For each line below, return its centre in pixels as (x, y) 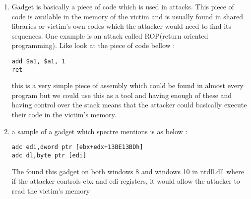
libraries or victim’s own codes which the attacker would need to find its (122, 26)
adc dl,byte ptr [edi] (49, 155)
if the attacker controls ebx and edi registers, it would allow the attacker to (126, 181)
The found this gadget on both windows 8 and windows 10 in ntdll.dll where (128, 171)
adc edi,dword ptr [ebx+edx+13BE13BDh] (77, 147)
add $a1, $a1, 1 (38, 61)
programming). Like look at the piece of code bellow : (93, 45)
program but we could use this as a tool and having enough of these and (122, 95)
